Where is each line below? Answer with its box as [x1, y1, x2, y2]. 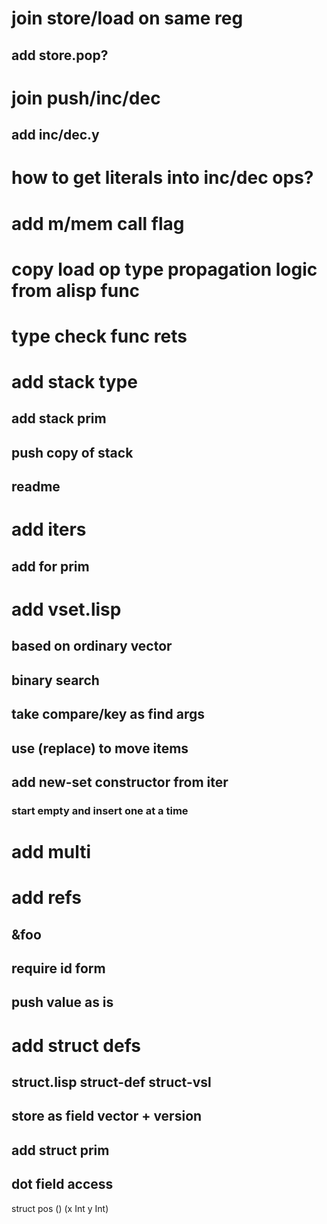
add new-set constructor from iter [11, 773, 229, 791]
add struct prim [11, 1142, 110, 1159]
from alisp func [11, 279, 141, 302]
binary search [11, 672, 100, 689]
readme [11, 478, 61, 496]
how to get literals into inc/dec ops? [11, 167, 314, 189]
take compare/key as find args [11, 706, 206, 723]
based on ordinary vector [11, 638, 173, 655]
